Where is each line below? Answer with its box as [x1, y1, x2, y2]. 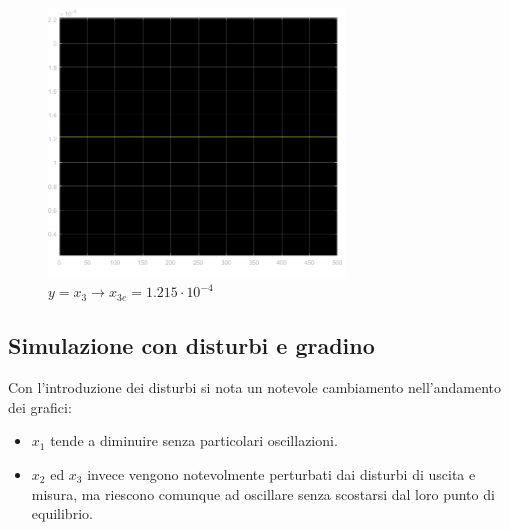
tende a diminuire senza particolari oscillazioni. [50, 430, 338, 451]
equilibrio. [31, 503, 93, 524]
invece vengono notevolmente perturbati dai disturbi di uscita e [87, 464, 476, 485]
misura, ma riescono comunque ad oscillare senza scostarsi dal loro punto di [31, 483, 495, 504]
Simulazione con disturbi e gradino [8, 330, 375, 361]
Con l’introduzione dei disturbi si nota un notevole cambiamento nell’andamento [8, 377, 501, 398]
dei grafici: [8, 396, 72, 417]
